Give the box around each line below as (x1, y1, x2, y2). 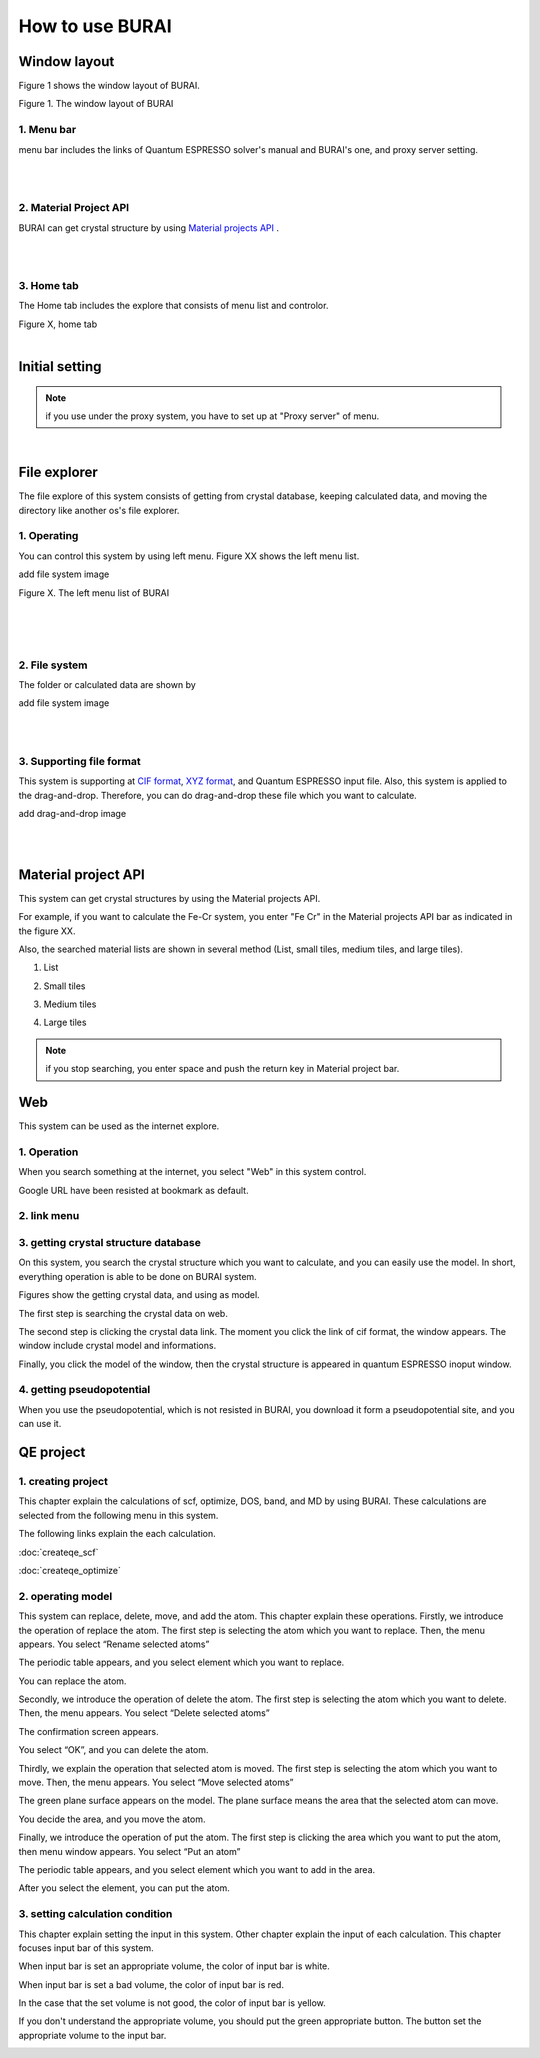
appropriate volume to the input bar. (18, 2029, 167, 2041)
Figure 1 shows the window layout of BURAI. (18, 80, 200, 92)
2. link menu (18, 1209, 80, 1223)
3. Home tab (18, 279, 79, 293)
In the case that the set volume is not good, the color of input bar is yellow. (18, 1997, 327, 2009)
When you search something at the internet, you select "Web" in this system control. (18, 1166, 367, 1178)
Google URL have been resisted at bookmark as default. (18, 1184, 249, 1196)
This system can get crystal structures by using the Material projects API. (18, 892, 321, 904)
